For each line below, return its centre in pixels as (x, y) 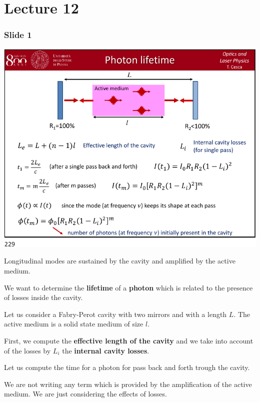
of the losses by (27, 350)
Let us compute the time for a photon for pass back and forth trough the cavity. (127, 367)
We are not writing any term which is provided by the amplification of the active (128, 384)
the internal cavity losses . (106, 350)
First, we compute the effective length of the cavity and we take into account (129, 340)
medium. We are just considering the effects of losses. (85, 394)
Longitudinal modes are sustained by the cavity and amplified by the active (120, 261)
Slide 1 (18, 35)
